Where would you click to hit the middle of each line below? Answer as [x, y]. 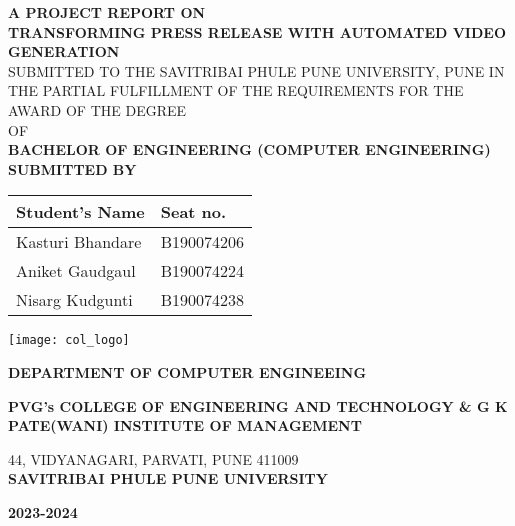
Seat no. [193, 212]
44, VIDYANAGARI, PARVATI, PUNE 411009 [153, 458]
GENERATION [64, 51]
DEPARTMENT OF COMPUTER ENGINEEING [187, 372]
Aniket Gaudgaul [76, 271]
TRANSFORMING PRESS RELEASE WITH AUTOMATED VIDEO [257, 31]
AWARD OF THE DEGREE [97, 109]
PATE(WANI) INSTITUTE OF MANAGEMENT [185, 425]
